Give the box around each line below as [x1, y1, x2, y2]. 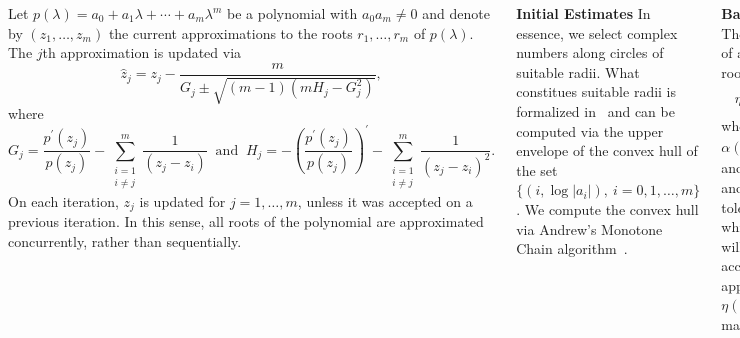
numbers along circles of [516, 42, 664, 63]
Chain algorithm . [516, 238, 628, 259]
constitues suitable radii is [516, 81, 677, 102]
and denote [422, 3, 490, 23]
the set [516, 159, 558, 180]
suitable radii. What [516, 61, 640, 82]
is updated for [139, 190, 226, 211]
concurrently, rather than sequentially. [8, 230, 242, 251]
